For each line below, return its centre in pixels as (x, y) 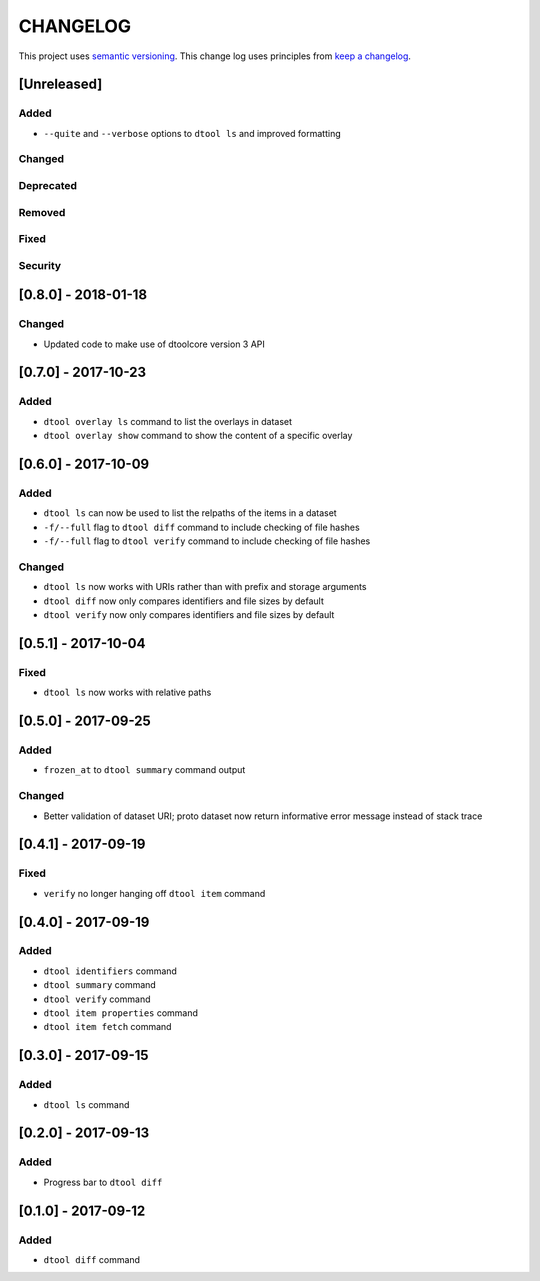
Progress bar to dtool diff (103, 1182)
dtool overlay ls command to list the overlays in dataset (168, 421)
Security (40, 265)
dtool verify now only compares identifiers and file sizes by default (189, 615)
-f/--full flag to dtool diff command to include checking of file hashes (201, 527)
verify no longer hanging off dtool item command (154, 893)
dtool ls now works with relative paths (127, 692)
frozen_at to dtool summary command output (144, 770)
